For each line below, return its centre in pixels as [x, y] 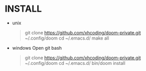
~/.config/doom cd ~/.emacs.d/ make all [67, 38]
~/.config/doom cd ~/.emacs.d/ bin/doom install [75, 63]
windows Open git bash [37, 48]
